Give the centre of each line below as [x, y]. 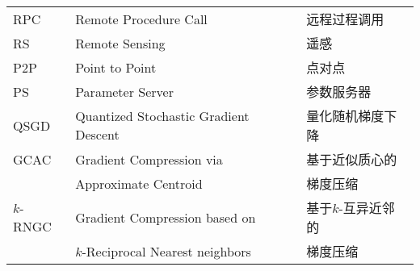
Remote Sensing [120, 43]
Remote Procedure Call [141, 19]
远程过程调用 [345, 19]
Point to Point [116, 67]
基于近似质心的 [352, 159]
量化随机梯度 [345, 116]
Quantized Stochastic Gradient [162, 116]
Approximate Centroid [139, 183]
